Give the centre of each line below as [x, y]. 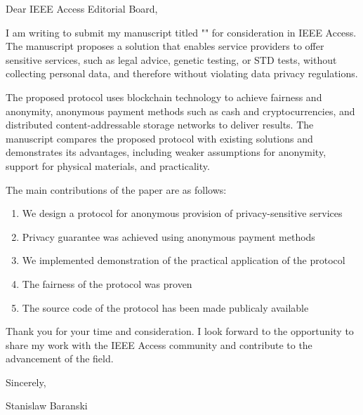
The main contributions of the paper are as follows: [116, 189]
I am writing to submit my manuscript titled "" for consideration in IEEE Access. [181, 32]
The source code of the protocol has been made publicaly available [165, 307]
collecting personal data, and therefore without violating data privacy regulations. [182, 73]
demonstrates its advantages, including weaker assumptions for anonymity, [166, 152]
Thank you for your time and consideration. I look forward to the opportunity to [180, 331]
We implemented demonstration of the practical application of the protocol [184, 260]
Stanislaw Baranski [47, 406]
